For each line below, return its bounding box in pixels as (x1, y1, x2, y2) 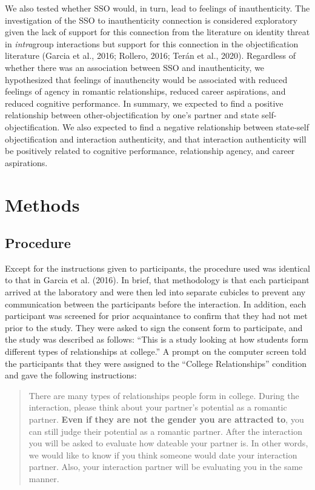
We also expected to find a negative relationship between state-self (62, 120, 309, 133)
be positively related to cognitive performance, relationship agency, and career (5, 144, 295, 157)
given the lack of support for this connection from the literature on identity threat (5, 25, 310, 38)
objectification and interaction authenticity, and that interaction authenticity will (5, 132, 307, 145)
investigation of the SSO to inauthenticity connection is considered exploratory (5, 13, 297, 26)
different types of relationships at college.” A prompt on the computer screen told (5, 345, 307, 358)
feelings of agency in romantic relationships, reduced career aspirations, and (5, 85, 286, 98)
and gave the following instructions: (5, 369, 137, 381)
